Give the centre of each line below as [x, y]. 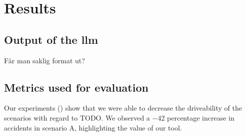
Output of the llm [51, 39]
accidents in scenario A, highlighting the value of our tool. [93, 127]
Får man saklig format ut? [44, 60]
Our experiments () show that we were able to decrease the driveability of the [123, 108]
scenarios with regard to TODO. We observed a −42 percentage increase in [119, 117]
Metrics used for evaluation [76, 87]
